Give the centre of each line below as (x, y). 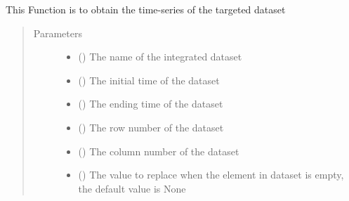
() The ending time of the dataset (151, 104)
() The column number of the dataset (159, 151)
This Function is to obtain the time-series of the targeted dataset (146, 9)
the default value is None (132, 188)
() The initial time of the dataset (149, 80)
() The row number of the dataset (151, 127)
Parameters (58, 33)
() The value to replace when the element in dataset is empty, (211, 175)
